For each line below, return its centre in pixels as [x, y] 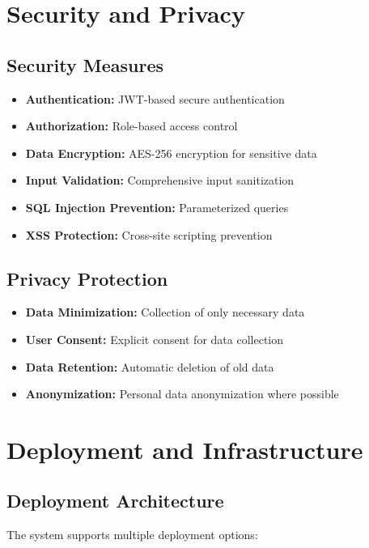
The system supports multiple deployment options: [132, 535]
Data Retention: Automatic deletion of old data [150, 366]
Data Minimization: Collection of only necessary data [165, 312]
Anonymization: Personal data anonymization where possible [182, 394]
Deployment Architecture [115, 501]
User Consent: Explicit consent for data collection [154, 339]
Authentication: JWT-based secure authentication [155, 98]
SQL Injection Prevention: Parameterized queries [157, 207]
